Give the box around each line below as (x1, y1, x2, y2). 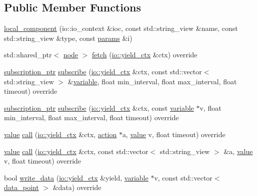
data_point (4, 182, 39, 193)
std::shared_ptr (4, 49, 52, 60)
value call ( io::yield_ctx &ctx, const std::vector (4, 146, 148, 156)
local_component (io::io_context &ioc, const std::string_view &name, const (4, 23, 238, 33)
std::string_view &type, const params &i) (4, 32, 132, 43)
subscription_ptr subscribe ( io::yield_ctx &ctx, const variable (4, 102, 194, 113)
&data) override (52, 182, 101, 193)
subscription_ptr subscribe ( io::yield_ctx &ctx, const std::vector (4, 66, 202, 76)
